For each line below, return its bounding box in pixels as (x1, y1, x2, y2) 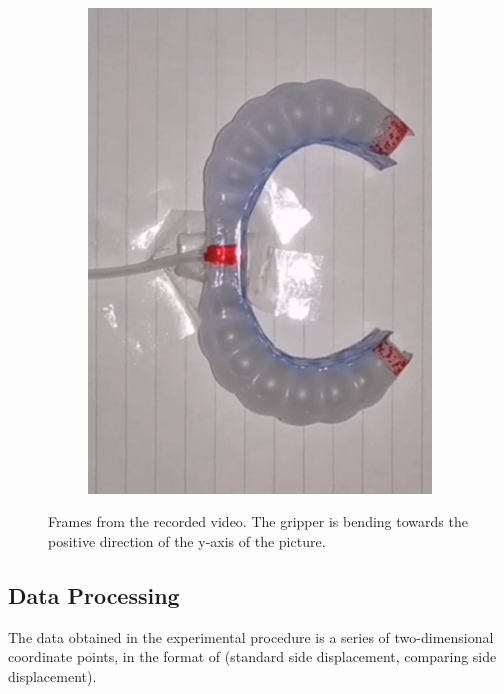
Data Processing (8, 579, 180, 610)
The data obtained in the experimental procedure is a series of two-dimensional (8, 626, 494, 647)
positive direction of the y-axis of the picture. (48, 530, 326, 551)
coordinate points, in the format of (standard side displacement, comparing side (8, 646, 497, 667)
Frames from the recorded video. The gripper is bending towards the (48, 511, 468, 532)
